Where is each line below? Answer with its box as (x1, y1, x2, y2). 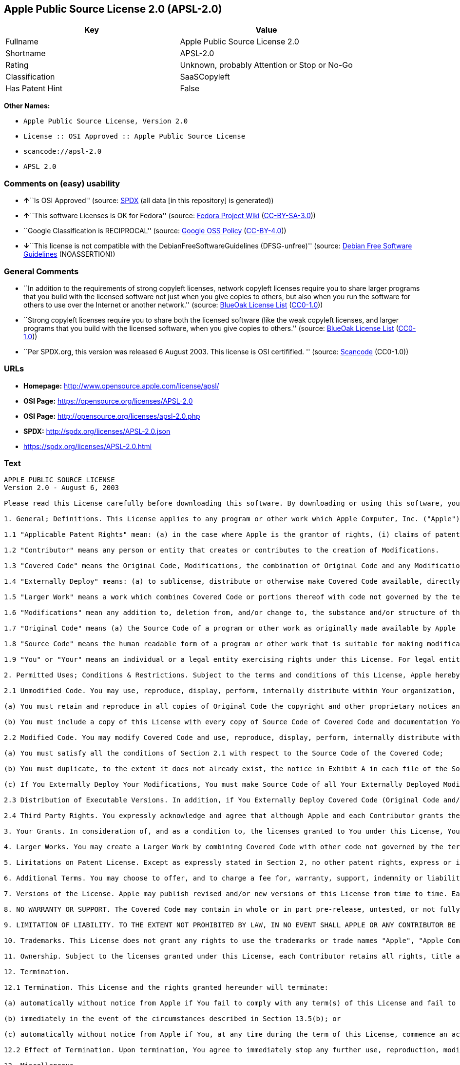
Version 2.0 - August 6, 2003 (4, 484, 119, 492)
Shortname (5, 48, 46, 59)
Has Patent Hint (5, 83, 63, 94)
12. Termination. (4, 968, 70, 976)
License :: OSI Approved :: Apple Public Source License (23, 132, 246, 141)
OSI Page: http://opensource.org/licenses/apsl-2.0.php (23, 411, 200, 420)
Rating (5, 60, 29, 70)
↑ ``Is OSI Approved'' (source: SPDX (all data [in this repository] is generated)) (23, 196, 274, 205)
